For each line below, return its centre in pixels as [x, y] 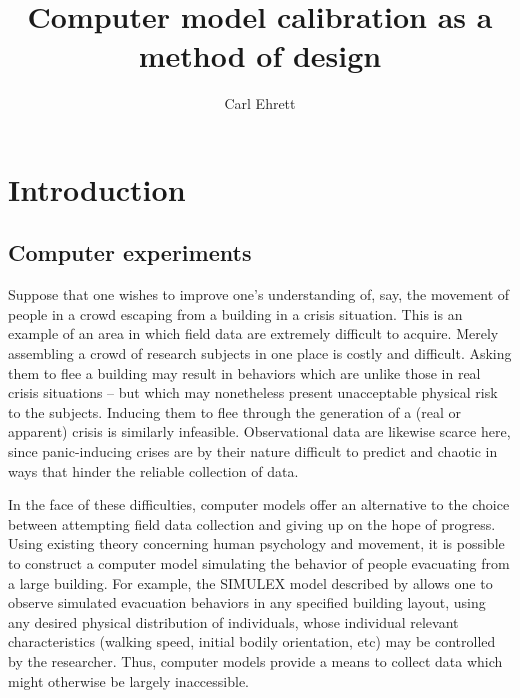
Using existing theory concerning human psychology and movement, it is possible [256, 543]
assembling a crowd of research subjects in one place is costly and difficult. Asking [260, 353]
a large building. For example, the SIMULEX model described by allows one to [250, 582]
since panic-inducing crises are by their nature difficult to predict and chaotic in [253, 451]
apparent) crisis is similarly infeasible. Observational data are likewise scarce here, [259, 431]
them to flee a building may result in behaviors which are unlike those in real [244, 372]
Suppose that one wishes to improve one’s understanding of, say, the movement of [259, 294]
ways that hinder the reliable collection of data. [153, 470]
